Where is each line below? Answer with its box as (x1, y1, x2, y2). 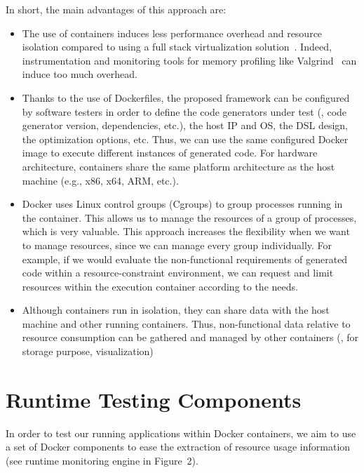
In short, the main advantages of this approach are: (6, 2, 227, 16)
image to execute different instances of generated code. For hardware (22, 145, 318, 160)
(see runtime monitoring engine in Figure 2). (6, 453, 198, 467)
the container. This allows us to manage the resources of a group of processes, (22, 210, 357, 225)
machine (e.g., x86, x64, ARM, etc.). (22, 173, 179, 187)
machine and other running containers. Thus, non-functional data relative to (22, 316, 351, 331)
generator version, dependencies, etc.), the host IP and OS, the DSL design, (22, 118, 348, 133)
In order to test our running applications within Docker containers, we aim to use (6, 425, 356, 440)
